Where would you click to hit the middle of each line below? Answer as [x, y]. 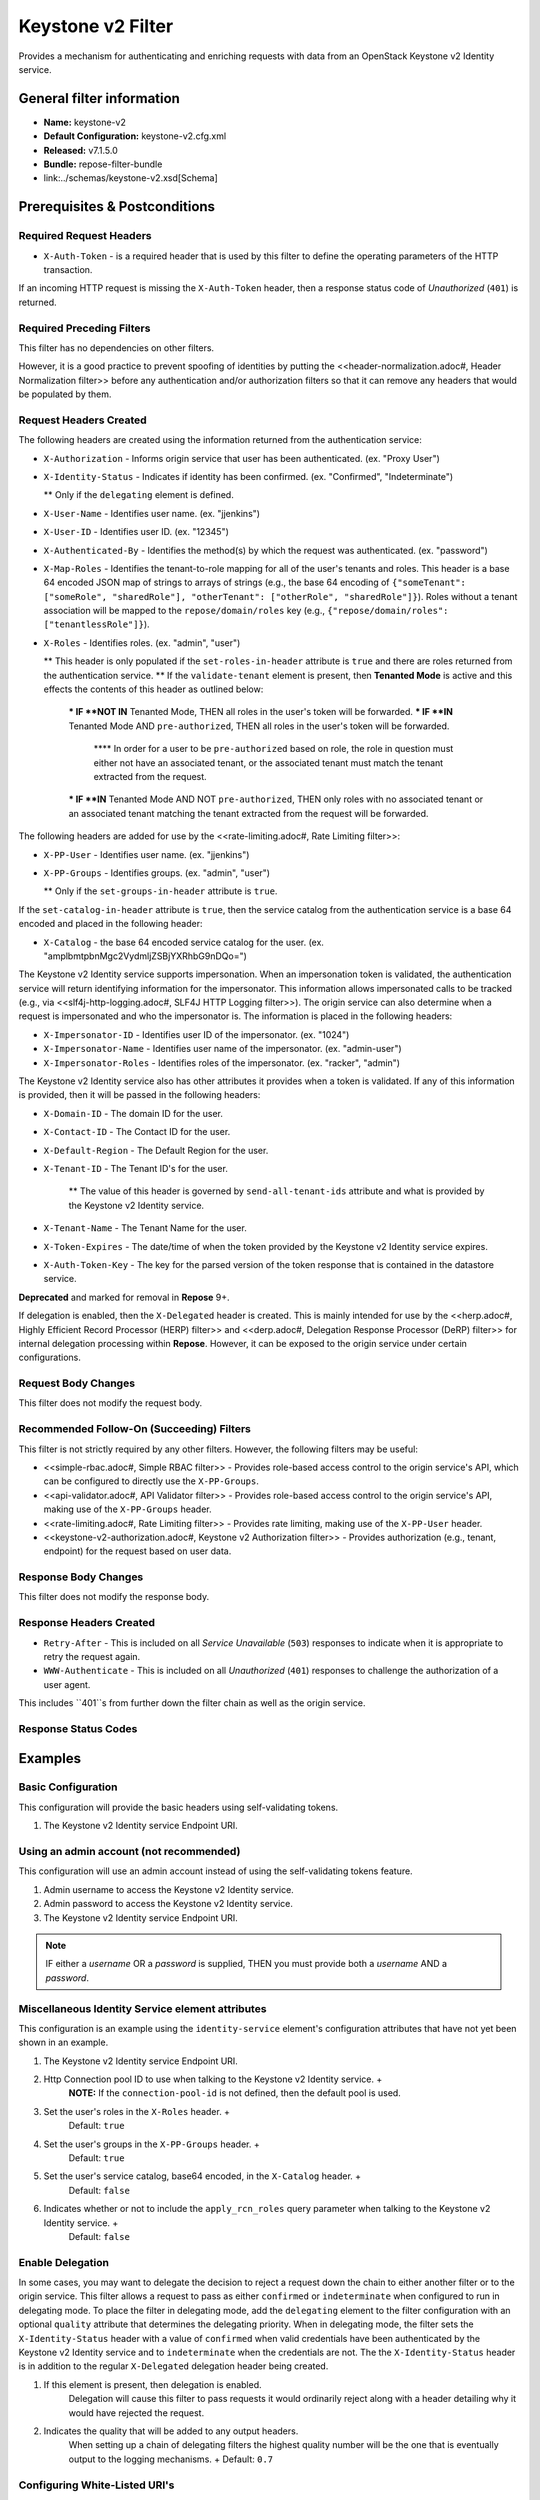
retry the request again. [92, 1656]
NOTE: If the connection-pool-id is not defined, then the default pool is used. [235, 2093]
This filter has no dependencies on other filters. [116, 347]
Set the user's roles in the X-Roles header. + [136, 2111]
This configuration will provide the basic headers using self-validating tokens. [178, 1807]
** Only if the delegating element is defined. [138, 495]
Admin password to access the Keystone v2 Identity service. [168, 1904]
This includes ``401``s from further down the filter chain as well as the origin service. [192, 1703]
